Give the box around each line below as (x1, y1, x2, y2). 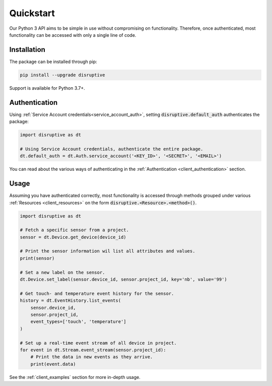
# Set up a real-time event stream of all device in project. (20, 340, 177, 346)
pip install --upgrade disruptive (20, 72, 105, 78)
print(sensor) (20, 255, 55, 261)
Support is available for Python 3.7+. (9, 85, 85, 91)
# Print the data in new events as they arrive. (30, 354, 153, 360)
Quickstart (9, 8, 55, 19)
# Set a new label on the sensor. (20, 270, 105, 275)
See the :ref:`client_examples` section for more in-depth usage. (9, 374, 141, 380)
